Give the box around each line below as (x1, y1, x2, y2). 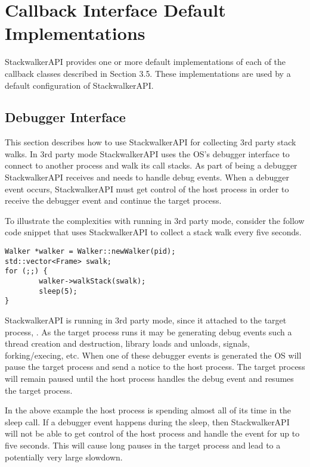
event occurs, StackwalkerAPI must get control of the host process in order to (5, 182, 289, 195)
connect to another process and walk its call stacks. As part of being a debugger (5, 159, 297, 172)
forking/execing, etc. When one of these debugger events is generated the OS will (5, 348, 302, 361)
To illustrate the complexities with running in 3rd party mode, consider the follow (5, 214, 305, 226)
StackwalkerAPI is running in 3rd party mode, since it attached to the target (5, 313, 287, 326)
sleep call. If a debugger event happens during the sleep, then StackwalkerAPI (5, 415, 290, 428)
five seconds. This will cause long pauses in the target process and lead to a (5, 438, 281, 451)
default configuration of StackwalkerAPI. (5, 79, 154, 91)
